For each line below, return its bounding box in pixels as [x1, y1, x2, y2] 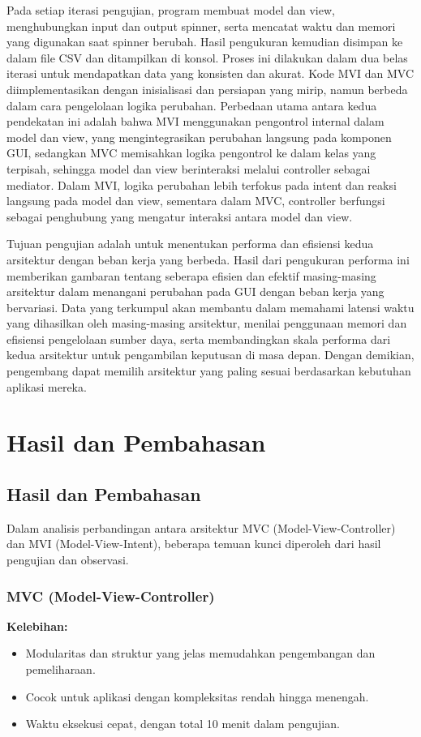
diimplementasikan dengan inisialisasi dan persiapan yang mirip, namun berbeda [6, 80, 408, 97]
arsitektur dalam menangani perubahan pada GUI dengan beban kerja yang [6, 283, 384, 300]
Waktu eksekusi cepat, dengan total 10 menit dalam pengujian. [25, 715, 340, 732]
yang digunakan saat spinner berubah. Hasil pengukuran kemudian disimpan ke [6, 33, 403, 50]
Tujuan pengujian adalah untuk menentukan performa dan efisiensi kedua [6, 235, 374, 252]
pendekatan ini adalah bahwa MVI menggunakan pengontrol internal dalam [6, 113, 384, 130]
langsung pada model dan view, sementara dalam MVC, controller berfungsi [6, 192, 385, 209]
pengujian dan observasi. [6, 551, 129, 568]
